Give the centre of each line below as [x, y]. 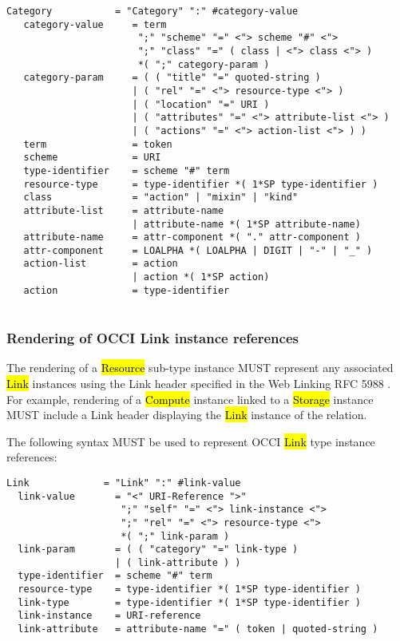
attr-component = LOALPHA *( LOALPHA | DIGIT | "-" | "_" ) [198, 250]
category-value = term [95, 24]
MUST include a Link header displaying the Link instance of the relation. [187, 415]
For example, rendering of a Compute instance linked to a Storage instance [190, 399]
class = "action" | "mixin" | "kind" [161, 198]
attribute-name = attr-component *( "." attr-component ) [192, 237]
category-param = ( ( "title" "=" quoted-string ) [172, 78]
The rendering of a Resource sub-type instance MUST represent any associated [200, 368]
